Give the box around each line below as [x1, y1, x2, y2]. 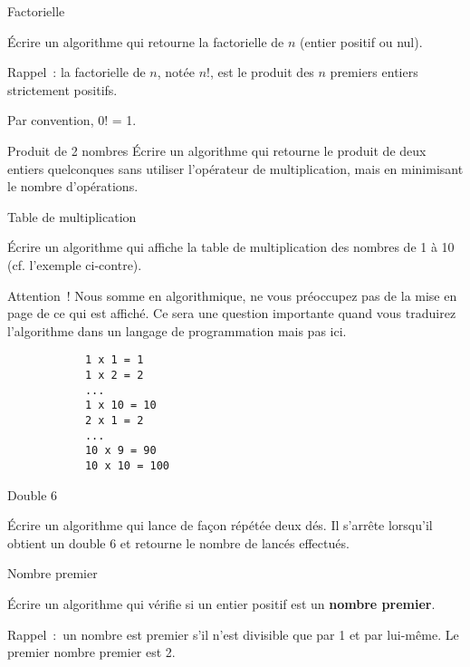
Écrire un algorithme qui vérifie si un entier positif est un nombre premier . [7, 594, 436, 613]
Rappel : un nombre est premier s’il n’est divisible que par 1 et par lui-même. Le [7, 624, 459, 643]
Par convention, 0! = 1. [7, 111, 137, 130]
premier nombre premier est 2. [7, 643, 176, 662]
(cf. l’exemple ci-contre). [7, 255, 142, 274]
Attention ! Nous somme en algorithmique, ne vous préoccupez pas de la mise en [7, 285, 457, 304]
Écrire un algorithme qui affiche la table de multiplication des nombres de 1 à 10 [7, 237, 455, 256]
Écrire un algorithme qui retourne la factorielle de [7, 32, 284, 51]
